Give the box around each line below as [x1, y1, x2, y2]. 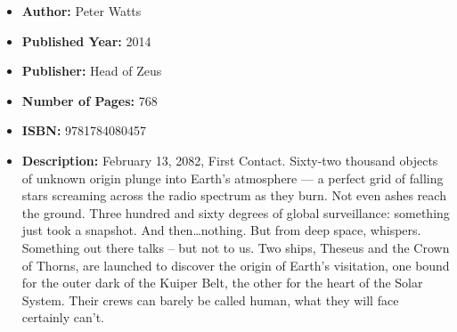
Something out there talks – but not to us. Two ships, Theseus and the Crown [21, 238, 450, 256]
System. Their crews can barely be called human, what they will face [21, 290, 399, 309]
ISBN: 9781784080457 [21, 121, 147, 140]
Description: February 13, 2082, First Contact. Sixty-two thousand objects [21, 150, 438, 169]
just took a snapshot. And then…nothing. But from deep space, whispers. [21, 221, 421, 239]
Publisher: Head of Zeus [21, 61, 162, 80]
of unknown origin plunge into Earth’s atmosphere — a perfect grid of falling [21, 168, 444, 187]
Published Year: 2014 [21, 31, 151, 50]
